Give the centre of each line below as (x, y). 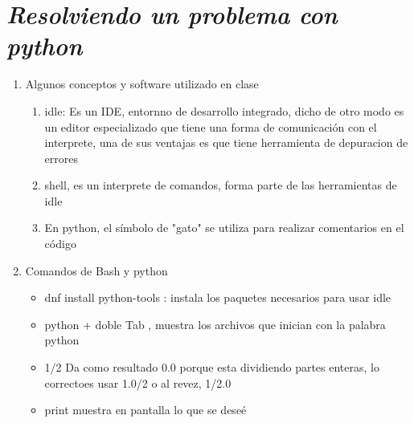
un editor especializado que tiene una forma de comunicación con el (211, 126)
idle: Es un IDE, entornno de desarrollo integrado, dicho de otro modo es (224, 110)
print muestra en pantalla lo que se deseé (146, 410)
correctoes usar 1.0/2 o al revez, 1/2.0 (138, 382)
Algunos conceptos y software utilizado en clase (142, 84)
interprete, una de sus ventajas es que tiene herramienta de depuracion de (226, 142)
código (60, 244)
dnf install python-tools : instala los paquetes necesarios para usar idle (218, 297)
